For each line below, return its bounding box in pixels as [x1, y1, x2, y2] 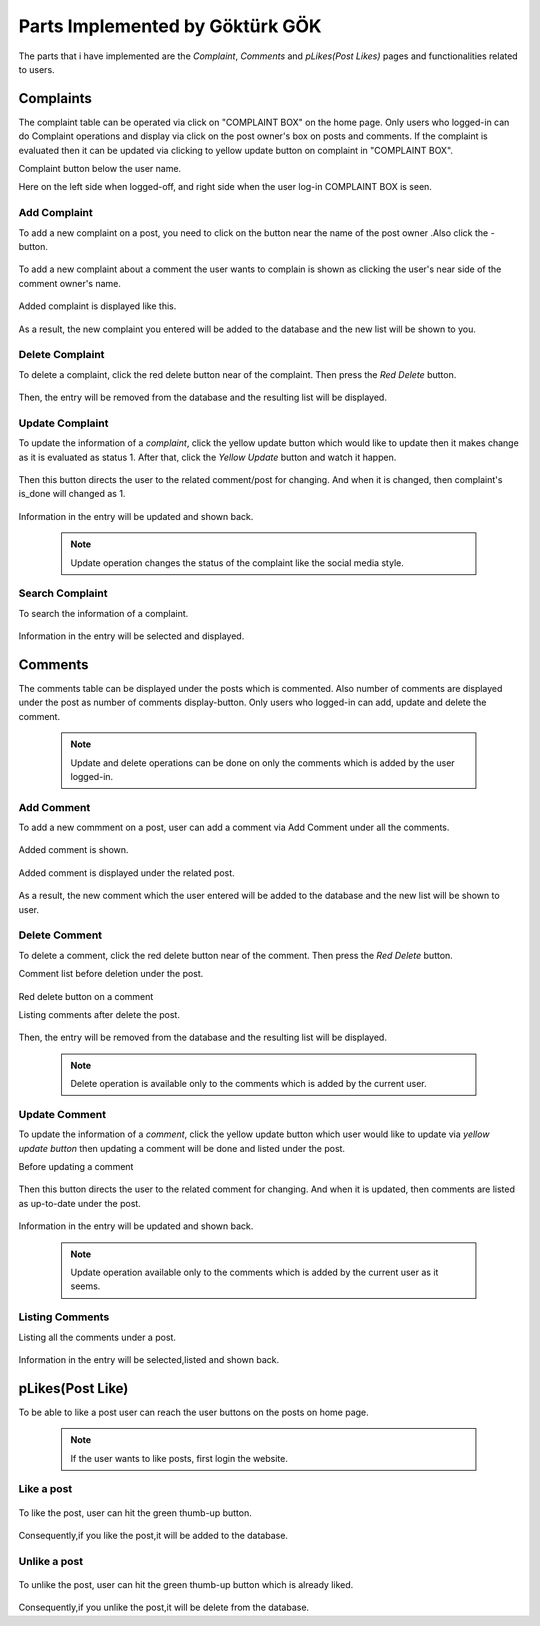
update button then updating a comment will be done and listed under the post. [18, 1142, 345, 1154]
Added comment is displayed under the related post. [18, 866, 235, 879]
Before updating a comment [18, 1161, 134, 1173]
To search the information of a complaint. [18, 607, 189, 619]
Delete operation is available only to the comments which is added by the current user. [70, 1078, 427, 1090]
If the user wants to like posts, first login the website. [70, 1452, 289, 1464]
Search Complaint [18, 586, 108, 600]
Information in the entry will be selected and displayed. [18, 630, 245, 642]
